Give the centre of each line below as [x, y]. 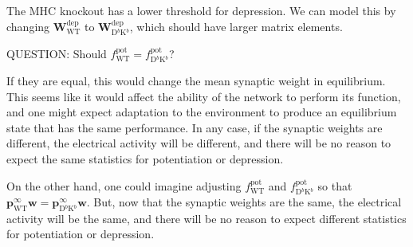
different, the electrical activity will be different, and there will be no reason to [199, 143]
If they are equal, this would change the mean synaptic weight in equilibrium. [196, 81]
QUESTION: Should [57, 53]
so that [335, 185]
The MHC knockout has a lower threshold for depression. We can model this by [201, 10]
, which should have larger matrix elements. [236, 26]
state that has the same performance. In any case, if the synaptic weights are [195, 127]
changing [28, 26]
